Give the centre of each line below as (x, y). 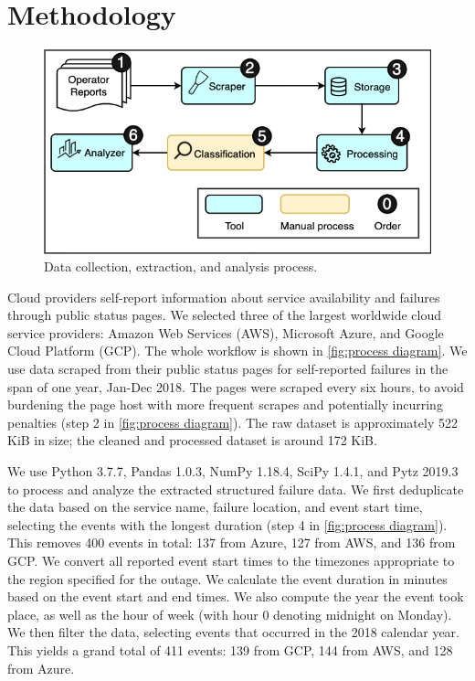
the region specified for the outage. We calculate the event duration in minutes (227, 578)
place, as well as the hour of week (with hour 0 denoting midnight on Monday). (230, 614)
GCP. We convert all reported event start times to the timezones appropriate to (231, 561)
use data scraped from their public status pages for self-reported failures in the (228, 369)
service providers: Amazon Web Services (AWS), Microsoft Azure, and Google (226, 332)
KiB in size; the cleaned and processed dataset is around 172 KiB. (192, 440)
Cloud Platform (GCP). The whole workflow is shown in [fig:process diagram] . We (237, 351)
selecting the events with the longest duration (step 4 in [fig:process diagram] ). (227, 524)
